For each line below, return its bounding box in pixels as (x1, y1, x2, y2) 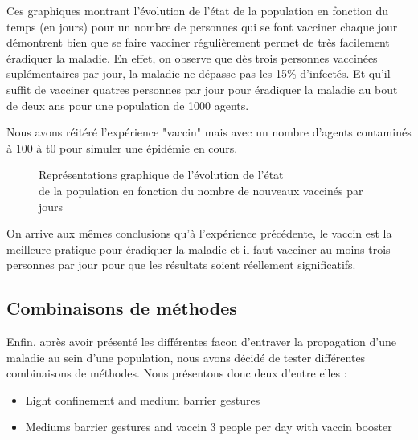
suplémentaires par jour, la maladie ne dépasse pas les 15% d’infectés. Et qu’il (6, 65, 391, 82)
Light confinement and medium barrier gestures (25, 391, 260, 408)
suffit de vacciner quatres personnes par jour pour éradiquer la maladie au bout (6, 80, 398, 97)
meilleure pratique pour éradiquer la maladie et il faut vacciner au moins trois (6, 240, 391, 257)
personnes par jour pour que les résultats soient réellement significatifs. (6, 256, 356, 273)
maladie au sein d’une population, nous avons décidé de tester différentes (6, 348, 366, 365)
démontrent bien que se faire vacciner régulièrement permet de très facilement (6, 34, 390, 51)
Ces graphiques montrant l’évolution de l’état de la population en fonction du (6, 2, 389, 18)
